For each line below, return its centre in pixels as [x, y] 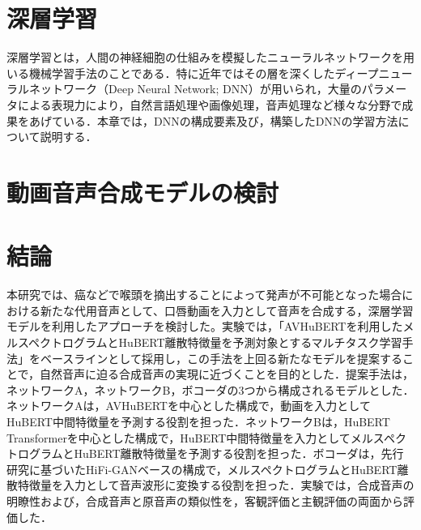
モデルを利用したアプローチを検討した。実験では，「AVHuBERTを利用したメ [210, 326]
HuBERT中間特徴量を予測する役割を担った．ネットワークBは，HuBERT [198, 421]
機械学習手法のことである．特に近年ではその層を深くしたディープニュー [221, 73]
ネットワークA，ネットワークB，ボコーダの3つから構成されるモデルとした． [210, 389]
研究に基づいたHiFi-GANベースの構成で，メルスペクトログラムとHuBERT [202, 469]
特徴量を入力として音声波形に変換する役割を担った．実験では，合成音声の [216, 485]
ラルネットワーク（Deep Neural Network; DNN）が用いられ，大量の [184, 89]
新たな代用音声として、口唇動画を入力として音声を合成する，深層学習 [227, 310]
